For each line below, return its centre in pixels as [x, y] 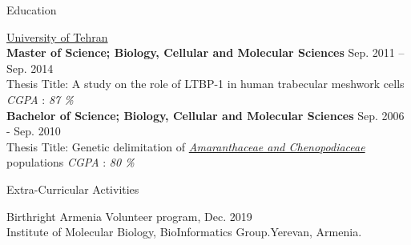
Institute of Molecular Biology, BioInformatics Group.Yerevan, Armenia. [184, 232]
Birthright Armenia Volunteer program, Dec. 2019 [129, 216]
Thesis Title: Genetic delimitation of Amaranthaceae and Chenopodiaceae [186, 146]
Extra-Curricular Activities [73, 189]
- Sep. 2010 [34, 131]
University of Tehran [57, 36]
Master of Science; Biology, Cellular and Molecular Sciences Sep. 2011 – [205, 52]
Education [32, 10]
